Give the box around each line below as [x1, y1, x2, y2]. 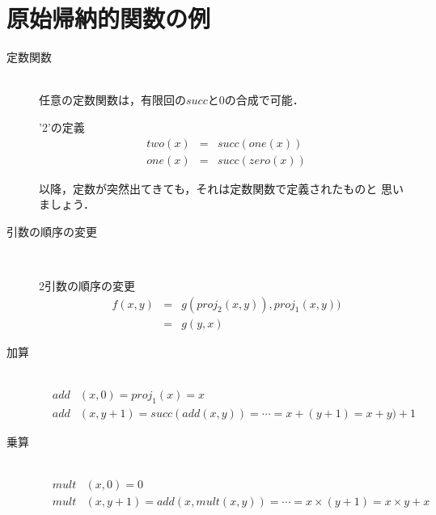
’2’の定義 [39, 118, 85, 135]
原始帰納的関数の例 [6, 2, 211, 35]
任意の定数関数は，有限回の [39, 91, 186, 108]
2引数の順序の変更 [39, 276, 135, 293]
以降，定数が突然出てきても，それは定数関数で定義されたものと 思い [39, 179, 404, 196]
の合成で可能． [224, 91, 304, 108]
